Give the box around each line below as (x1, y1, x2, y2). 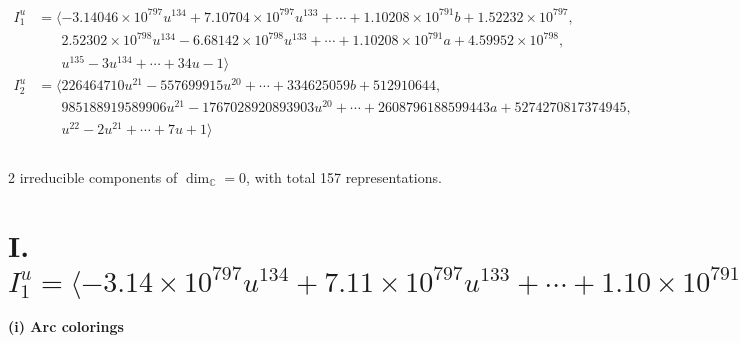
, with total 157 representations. (246, 166, 442, 187)
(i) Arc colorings (8, 316, 124, 337)
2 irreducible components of (8, 166, 178, 187)
